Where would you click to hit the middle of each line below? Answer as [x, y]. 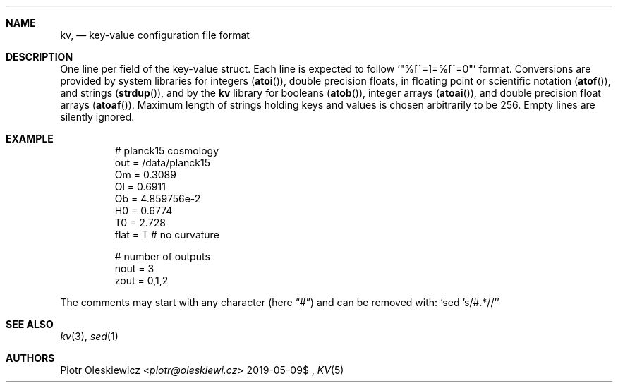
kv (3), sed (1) [89, 336]
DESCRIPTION [40, 57]
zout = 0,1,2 [141, 280]
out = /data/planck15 [162, 163]
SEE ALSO [30, 324]
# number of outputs [162, 256]
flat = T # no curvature [167, 235]
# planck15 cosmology [166, 151]
